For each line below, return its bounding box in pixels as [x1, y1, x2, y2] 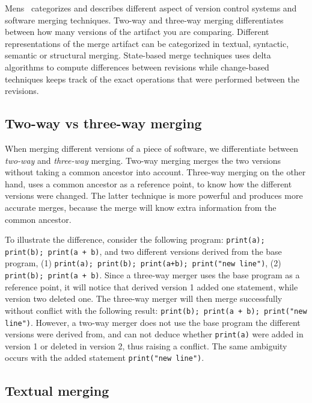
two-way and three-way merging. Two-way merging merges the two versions [5, 154, 281, 166]
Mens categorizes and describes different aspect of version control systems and [5, 2, 297, 14]
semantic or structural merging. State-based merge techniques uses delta [5, 49, 271, 61]
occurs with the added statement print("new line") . [5, 351, 204, 364]
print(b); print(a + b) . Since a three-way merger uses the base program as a [5, 269, 300, 281]
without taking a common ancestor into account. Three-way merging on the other [5, 166, 306, 178]
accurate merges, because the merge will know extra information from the [5, 201, 277, 213]
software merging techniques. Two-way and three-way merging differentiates [5, 13, 284, 26]
